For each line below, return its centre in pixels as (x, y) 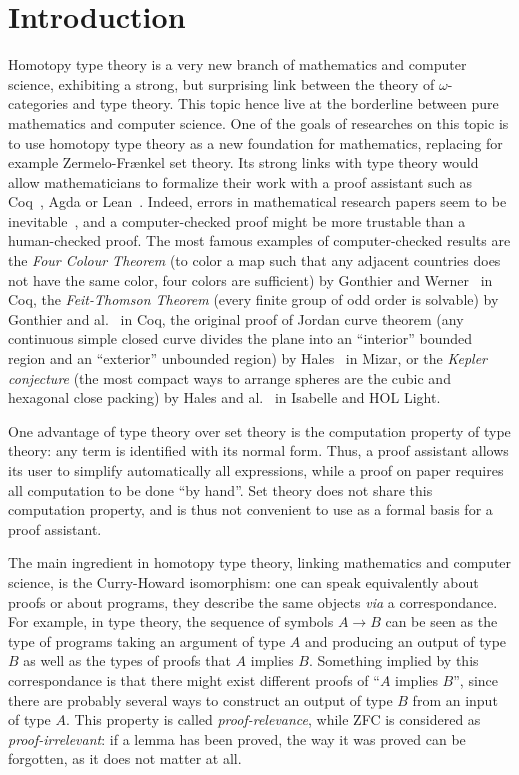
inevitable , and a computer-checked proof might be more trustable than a (237, 220)
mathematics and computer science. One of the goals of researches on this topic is (258, 122)
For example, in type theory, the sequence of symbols (171, 621)
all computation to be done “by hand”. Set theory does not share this (220, 489)
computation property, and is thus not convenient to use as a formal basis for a (250, 509)
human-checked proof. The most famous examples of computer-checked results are (259, 240)
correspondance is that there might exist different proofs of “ (194, 679)
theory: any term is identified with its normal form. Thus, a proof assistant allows (258, 450)
